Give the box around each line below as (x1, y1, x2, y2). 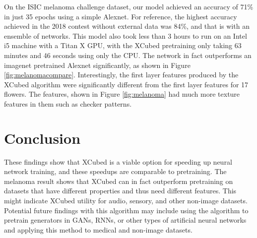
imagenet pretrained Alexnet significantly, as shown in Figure (4, 59, 191, 70)
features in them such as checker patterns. (4, 98, 132, 109)
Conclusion (4, 127, 81, 148)
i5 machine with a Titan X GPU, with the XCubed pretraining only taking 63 (4, 40, 242, 51)
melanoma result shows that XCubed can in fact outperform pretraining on (4, 176, 233, 186)
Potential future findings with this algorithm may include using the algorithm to (4, 205, 249, 215)
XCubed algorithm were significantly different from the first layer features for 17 (4, 79, 249, 89)
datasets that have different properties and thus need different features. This (4, 185, 237, 196)
